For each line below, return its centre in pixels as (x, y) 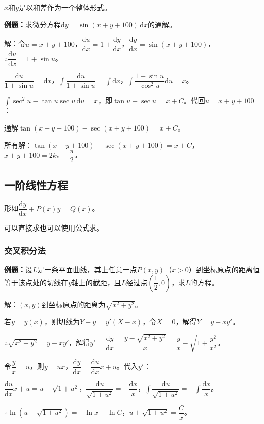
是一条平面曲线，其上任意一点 (87, 269)
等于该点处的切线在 (36, 282)
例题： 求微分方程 (32, 24)
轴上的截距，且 (96, 282)
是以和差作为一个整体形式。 (65, 7)
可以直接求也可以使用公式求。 (54, 228)
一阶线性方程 (36, 185)
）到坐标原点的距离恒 (224, 269)
